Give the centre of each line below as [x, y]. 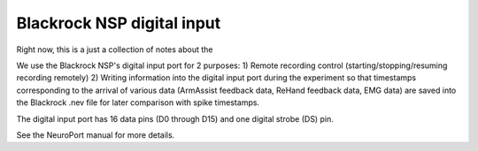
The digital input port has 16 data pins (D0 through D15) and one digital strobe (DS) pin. [175, 118]
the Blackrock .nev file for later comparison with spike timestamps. [138, 102]
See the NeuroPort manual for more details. [96, 135]
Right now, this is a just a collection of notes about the [115, 49]
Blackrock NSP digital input [119, 23]
